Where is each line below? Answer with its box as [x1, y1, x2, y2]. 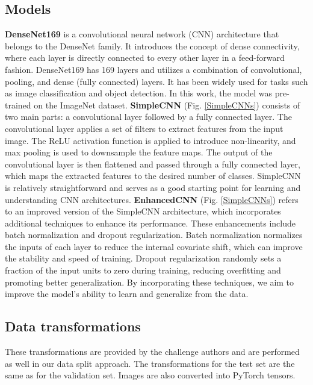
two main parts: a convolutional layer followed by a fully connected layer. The [5, 110, 292, 123]
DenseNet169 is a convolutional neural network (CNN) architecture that [5, 28, 279, 40]
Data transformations [5, 317, 141, 336]
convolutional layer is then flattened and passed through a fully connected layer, [5, 157, 300, 170]
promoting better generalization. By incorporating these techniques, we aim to [5, 275, 294, 288]
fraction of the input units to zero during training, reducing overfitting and [5, 264, 281, 277]
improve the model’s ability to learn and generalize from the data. [5, 287, 249, 300]
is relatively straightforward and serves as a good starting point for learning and [5, 181, 301, 193]
